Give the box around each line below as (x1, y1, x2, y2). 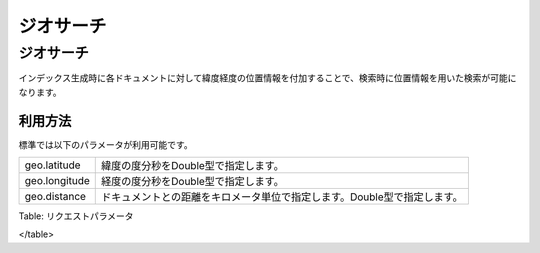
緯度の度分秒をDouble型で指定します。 (100, 159, 284, 173)
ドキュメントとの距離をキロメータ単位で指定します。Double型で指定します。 (100, 190, 464, 204)
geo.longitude (24, 174, 90, 188)
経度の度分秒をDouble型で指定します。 (100, 175, 284, 189)
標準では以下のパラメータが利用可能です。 (18, 138, 194, 150)
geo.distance (24, 190, 87, 204)
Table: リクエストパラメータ (18, 210, 134, 222)
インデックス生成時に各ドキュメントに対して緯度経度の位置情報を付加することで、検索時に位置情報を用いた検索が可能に (18, 72, 517, 84)
